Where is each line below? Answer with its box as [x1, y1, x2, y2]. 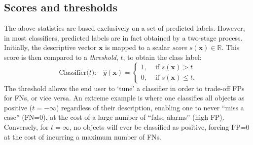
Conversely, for [4, 121, 49, 132]
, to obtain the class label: [123, 51, 202, 62]
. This [221, 42, 240, 52]
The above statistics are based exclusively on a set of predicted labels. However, [4, 23, 245, 33]
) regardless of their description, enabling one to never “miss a [56, 102, 244, 112]
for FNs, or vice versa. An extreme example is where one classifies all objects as [4, 93, 245, 103]
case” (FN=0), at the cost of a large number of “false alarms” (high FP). [4, 112, 224, 122]
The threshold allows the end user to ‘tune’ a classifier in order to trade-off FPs [4, 83, 245, 93]
